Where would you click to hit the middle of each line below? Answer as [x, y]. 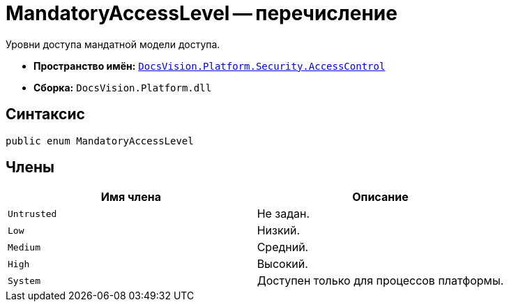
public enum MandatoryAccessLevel [100, 141]
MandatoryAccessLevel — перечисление [202, 13]
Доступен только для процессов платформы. [380, 281]
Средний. [283, 247]
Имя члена [131, 197]
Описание [380, 197]
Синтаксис [45, 114]
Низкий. [279, 231]
